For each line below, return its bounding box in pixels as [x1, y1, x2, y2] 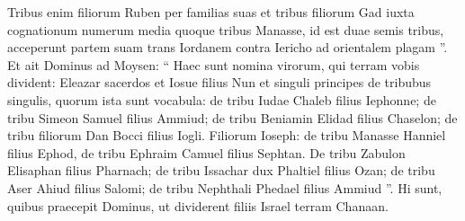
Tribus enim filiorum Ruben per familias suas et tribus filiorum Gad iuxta [7, 3, 415, 21]
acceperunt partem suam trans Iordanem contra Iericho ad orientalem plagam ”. [7, 38, 448, 57]
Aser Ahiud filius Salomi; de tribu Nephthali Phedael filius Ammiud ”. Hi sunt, [7, 178, 443, 197]
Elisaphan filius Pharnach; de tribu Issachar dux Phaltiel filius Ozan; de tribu [7, 161, 435, 180]
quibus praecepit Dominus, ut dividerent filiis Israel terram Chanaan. [7, 196, 389, 215]
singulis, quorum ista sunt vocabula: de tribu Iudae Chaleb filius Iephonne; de [7, 90, 436, 109]
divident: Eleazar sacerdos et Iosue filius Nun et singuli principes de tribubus [7, 73, 432, 92]
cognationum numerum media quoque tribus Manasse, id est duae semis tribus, [7, 20, 444, 39]
